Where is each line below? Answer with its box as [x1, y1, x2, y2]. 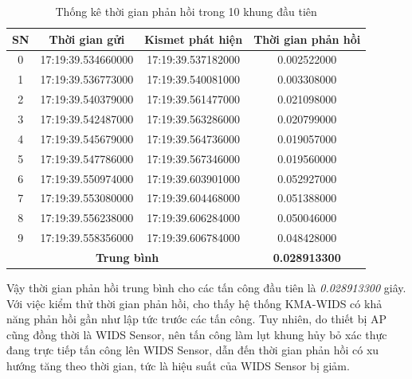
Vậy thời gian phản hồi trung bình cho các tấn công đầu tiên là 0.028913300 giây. [6, 279, 406, 295]
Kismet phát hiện [144, 30, 243, 47]
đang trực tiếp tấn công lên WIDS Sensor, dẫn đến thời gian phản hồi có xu [6, 342, 379, 358]
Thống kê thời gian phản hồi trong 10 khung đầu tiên [55, 3, 317, 19]
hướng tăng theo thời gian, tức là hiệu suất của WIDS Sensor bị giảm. [6, 357, 350, 373]
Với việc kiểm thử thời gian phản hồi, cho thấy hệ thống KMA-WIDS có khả [6, 295, 383, 311]
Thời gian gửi [49, 30, 125, 47]
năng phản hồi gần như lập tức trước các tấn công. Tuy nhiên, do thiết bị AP [6, 311, 387, 327]
